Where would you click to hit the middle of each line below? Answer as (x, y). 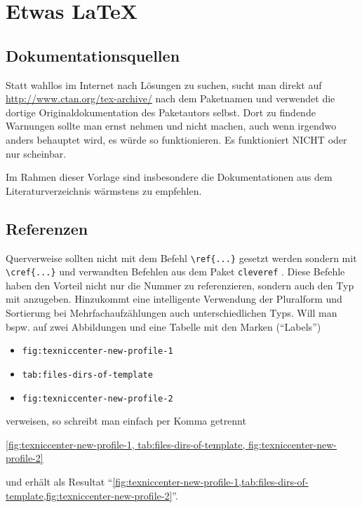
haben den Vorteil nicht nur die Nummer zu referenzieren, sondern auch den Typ (180, 285)
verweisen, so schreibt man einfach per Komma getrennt (126, 421)
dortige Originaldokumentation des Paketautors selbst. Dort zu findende (161, 112)
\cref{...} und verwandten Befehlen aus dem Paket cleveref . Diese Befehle (175, 272)
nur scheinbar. (36, 153)
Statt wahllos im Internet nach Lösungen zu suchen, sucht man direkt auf (164, 84)
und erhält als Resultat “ (59, 481)
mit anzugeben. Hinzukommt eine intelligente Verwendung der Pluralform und (174, 299)
